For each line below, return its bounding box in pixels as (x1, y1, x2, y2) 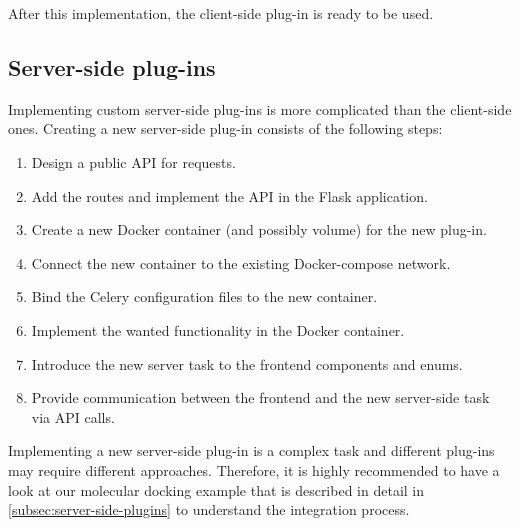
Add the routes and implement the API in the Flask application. (31, 185, 428, 206)
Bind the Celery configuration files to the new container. (31, 286, 378, 307)
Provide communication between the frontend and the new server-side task (31, 387, 490, 408)
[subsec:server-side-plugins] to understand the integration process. (8, 499, 410, 520)
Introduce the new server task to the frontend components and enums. (31, 353, 463, 374)
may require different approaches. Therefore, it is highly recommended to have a (8, 459, 500, 480)
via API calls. (31, 406, 115, 427)
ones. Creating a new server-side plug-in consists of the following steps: (8, 118, 443, 139)
